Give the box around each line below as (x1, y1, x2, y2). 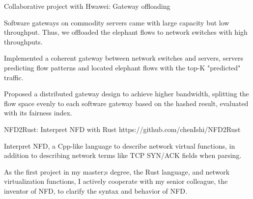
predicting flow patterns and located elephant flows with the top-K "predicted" (4, 62, 241, 72)
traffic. (4, 72, 24, 82)
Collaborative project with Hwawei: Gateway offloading (4, 1, 170, 11)
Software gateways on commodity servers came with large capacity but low (4, 17, 229, 27)
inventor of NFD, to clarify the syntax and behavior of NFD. (4, 185, 187, 196)
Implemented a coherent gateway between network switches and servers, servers (4, 53, 244, 63)
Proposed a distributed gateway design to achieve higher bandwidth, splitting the (4, 88, 249, 99)
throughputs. (4, 36, 43, 46)
